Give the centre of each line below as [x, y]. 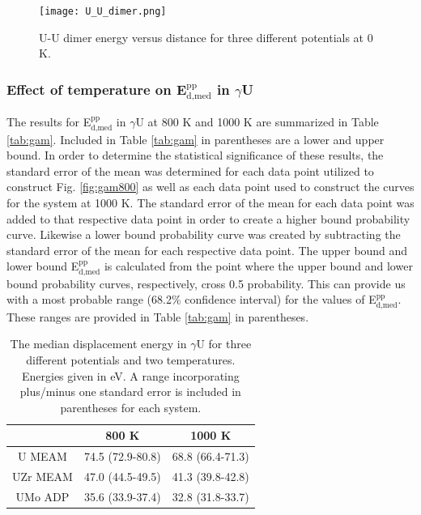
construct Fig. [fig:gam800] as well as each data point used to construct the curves [210, 187]
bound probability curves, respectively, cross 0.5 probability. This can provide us [206, 283]
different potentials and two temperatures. [131, 359]
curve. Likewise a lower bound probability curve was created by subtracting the [204, 234]
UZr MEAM [43, 476]
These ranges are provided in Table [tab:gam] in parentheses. [158, 316]
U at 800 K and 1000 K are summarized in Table [257, 122]
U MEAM [43, 456]
